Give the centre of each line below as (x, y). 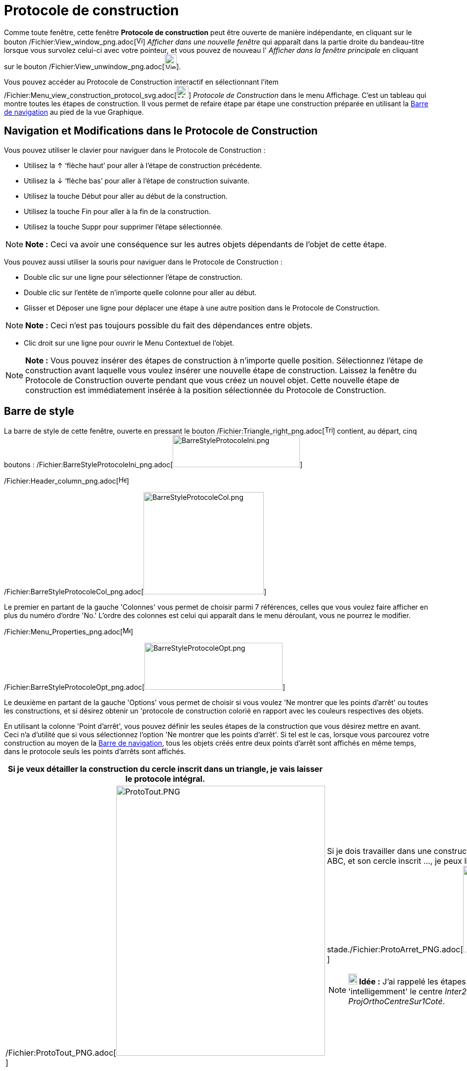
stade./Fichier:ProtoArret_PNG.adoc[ (395, 949)
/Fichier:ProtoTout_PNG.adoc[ (61, 1053)
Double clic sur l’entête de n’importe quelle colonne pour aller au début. (140, 292)
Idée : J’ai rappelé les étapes (412, 981)
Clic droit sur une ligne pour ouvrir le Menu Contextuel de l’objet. (129, 343)
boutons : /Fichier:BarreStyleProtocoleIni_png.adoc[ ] (153, 465)
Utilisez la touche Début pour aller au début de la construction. (126, 196)
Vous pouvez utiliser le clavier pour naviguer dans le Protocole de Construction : (135, 150)
